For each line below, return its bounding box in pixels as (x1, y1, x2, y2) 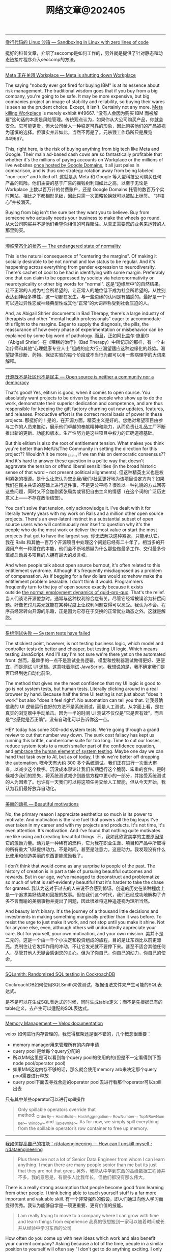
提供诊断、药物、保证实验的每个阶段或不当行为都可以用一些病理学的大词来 (9, 352, 166, 358)
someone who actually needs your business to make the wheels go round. (5, 215, 161, 221)
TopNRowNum (139, 1114, 164, 1119)
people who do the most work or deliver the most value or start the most (5, 527, 157, 533)
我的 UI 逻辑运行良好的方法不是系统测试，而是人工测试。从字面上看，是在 (9, 703, 164, 710)
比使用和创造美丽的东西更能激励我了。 (5, 853, 85, 859)
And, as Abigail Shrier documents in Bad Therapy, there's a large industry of (5, 310, 165, 317)
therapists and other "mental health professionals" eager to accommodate (5, 316, 161, 322)
